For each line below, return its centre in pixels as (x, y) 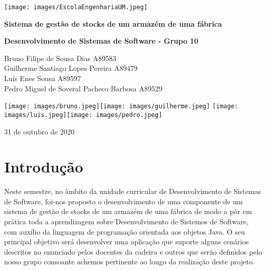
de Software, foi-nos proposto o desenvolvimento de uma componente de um (123, 201)
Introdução (44, 167)
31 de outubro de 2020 (39, 131)
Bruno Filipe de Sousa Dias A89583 (60, 58)
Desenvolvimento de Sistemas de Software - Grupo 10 (101, 41)
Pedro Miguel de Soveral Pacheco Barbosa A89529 (83, 88)
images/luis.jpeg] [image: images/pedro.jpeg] (83, 115)
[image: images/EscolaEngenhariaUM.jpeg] (76, 7)
